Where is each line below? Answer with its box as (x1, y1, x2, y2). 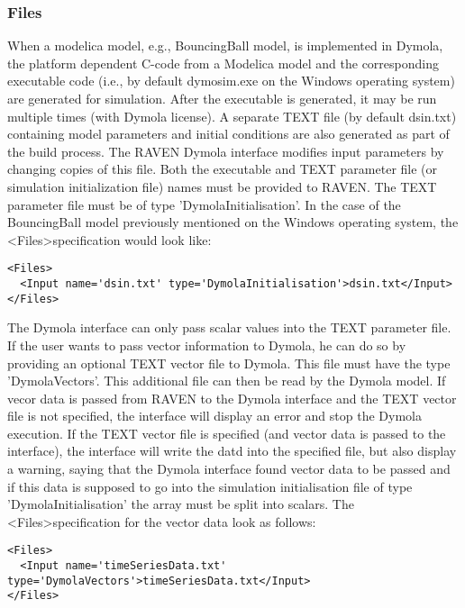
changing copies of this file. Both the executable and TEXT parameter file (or (7, 159, 438, 178)
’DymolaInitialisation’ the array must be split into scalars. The (7, 495, 354, 513)
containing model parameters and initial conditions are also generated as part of (7, 124, 450, 143)
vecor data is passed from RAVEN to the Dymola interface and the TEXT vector (7, 388, 457, 407)
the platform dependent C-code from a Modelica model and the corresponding (7, 53, 439, 72)
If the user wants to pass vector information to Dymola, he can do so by (7, 335, 406, 354)
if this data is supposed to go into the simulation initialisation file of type (7, 476, 413, 495)
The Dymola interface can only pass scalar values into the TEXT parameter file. (7, 318, 451, 337)
